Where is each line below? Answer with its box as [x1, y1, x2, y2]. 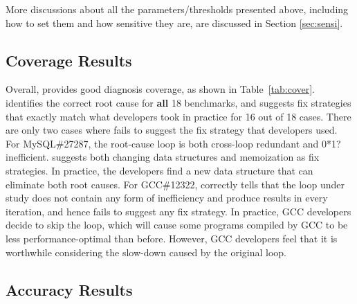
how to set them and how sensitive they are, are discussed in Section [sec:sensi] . [6, 15, 343, 30]
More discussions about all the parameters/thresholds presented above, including [6, 2, 349, 16]
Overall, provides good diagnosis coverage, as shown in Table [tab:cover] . [6, 82, 315, 96]
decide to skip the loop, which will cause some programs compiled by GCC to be [6, 217, 348, 232]
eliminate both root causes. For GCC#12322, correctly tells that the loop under [6, 177, 345, 191]
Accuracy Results [6, 278, 133, 300]
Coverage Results [6, 49, 132, 71]
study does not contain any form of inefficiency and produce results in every [6, 190, 328, 205]
